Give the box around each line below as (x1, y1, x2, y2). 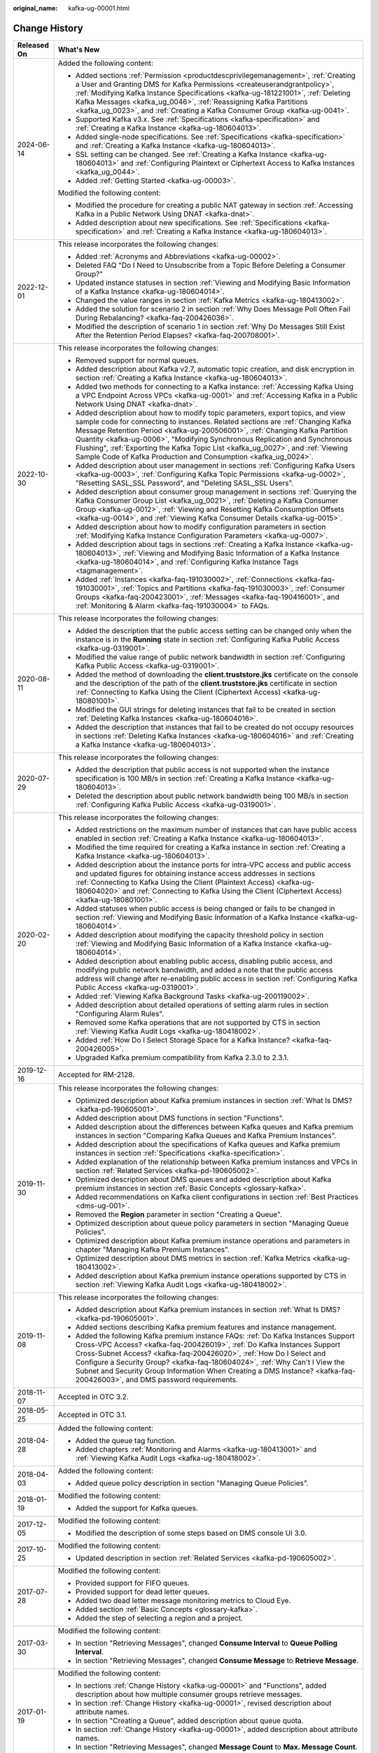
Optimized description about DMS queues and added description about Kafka (75, 1175, 332, 1184)
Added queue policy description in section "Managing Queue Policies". (75, 1478, 309, 1488)
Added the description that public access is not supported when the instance (75, 764, 330, 774)
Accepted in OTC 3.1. (57, 1409, 127, 1419)
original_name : (13, 4, 58, 12)
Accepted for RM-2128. (57, 1069, 135, 1079)
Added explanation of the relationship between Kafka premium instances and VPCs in (75, 1157, 358, 1167)
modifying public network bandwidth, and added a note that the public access (75, 965, 333, 975)
